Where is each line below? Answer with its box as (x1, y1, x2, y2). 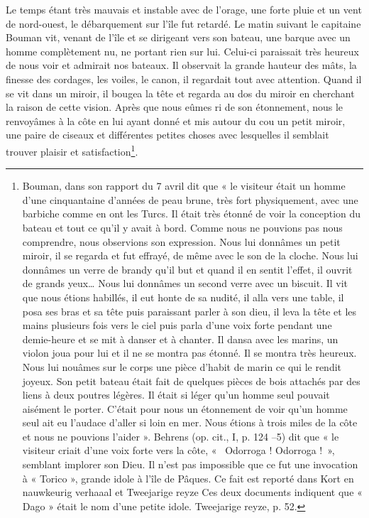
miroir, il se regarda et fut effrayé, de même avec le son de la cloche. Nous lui (22, 248, 358, 263)
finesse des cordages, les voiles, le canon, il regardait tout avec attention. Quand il (6, 71, 362, 86)
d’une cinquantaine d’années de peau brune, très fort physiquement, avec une (22, 192, 358, 207)
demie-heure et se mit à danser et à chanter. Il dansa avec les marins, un (22, 331, 338, 346)
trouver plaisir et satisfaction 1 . (6, 141, 138, 158)
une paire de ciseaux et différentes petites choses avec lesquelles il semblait (6, 127, 329, 142)
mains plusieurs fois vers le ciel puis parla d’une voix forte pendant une (22, 318, 332, 333)
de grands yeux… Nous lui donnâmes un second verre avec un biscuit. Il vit (22, 276, 348, 291)
